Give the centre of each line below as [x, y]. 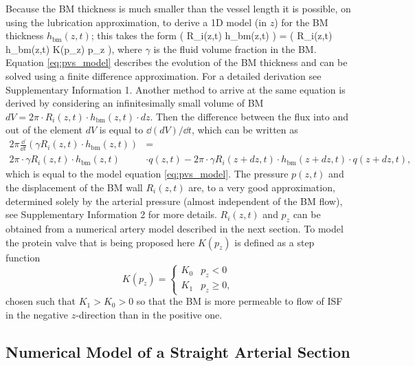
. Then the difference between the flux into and [249, 116]
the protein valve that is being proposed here [100, 242]
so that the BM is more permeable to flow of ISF [239, 301]
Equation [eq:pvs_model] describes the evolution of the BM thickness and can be [177, 62]
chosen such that [41, 301]
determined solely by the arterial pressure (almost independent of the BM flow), [174, 201]
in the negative [37, 314]
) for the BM [301, 22]
